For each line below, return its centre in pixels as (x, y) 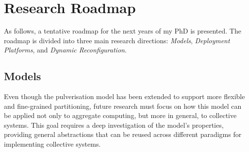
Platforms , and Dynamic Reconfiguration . (65, 50)
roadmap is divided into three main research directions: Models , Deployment (117, 40)
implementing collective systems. (52, 144)
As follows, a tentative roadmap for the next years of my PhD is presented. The (123, 31)
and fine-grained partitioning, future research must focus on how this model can (123, 106)
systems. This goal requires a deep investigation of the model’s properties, (114, 125)
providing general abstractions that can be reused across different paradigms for (123, 134)
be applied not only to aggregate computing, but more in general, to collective (120, 115)
